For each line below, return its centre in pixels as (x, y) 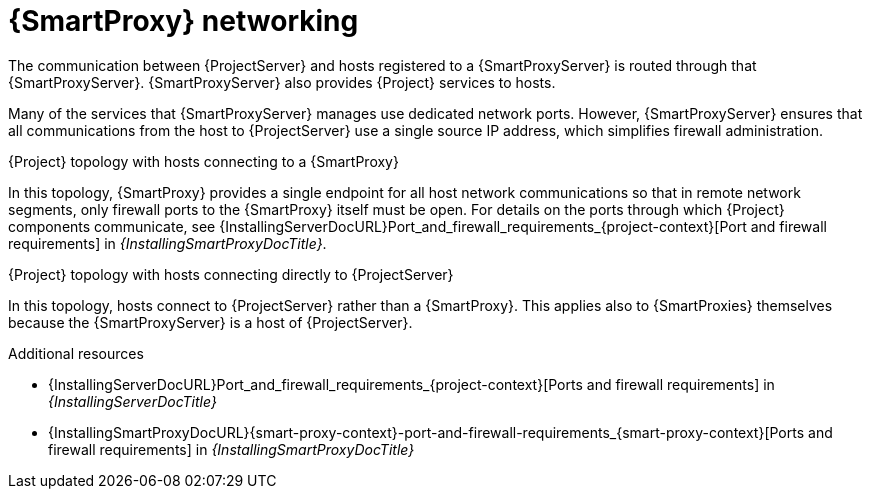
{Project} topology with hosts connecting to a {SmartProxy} (203, 161)
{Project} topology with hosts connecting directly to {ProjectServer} (231, 274)
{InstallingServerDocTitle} (132, 401)
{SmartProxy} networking (183, 21)
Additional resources (76, 353)
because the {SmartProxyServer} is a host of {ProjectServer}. (210, 322)
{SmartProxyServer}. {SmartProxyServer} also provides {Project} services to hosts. (282, 82)
